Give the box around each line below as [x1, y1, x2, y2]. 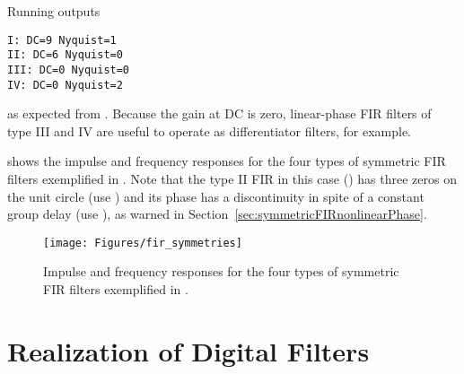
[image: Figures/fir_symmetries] [43, 236, 242, 249]
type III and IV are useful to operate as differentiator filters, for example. [7, 121, 412, 140]
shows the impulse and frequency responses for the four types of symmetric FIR [7, 152, 446, 170]
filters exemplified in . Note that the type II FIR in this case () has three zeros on [7, 170, 457, 187]
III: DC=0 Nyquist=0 [7, 63, 130, 76]
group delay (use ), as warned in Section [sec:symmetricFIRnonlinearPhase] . [7, 204, 427, 223]
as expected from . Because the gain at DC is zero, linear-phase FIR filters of [7, 104, 432, 123]
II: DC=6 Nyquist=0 [7, 48, 123, 62]
